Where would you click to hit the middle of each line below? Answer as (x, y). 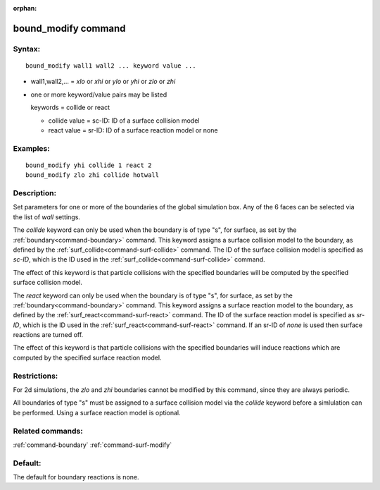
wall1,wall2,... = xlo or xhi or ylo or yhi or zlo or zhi (103, 82)
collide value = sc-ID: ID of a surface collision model (124, 121)
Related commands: (48, 431)
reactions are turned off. (48, 335)
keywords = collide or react (70, 108)
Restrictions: (36, 376)
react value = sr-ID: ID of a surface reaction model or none (133, 130)
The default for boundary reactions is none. (76, 477)
